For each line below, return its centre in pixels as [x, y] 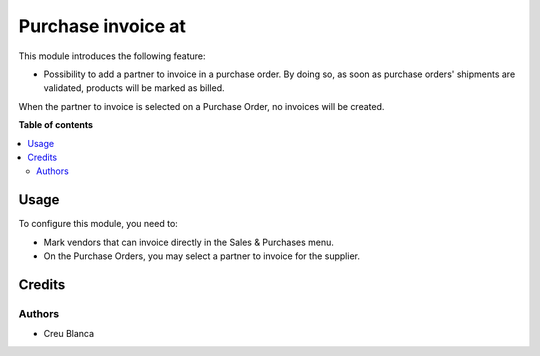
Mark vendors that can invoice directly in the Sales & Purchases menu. [189, 242]
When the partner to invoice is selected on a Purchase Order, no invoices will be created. [201, 106]
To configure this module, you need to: [98, 224]
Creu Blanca [69, 334]
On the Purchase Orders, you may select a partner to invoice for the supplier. [201, 256]
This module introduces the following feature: [112, 56]
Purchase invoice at [102, 26]
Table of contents [56, 125]
